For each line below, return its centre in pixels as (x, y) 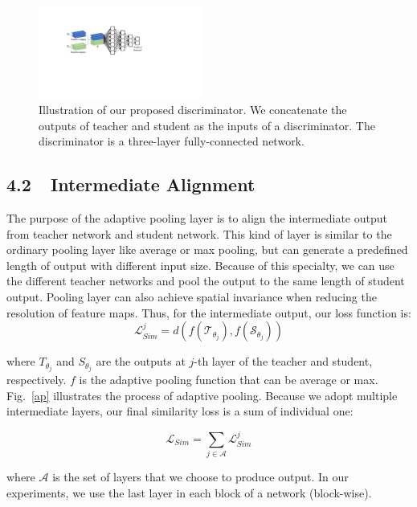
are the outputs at (141, 361)
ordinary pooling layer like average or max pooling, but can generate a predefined (207, 249)
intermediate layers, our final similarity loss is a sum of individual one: (180, 411)
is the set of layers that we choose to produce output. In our (200, 477)
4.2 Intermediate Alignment (131, 184)
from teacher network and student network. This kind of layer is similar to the (199, 233)
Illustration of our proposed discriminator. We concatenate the (193, 110)
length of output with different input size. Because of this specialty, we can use (200, 265)
